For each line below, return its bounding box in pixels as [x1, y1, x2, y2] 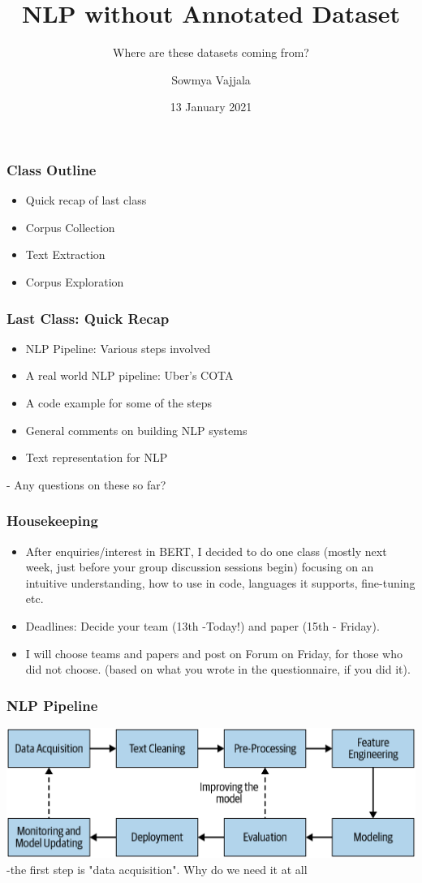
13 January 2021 [170, 98, 252, 115]
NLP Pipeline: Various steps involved [25, 339, 211, 356]
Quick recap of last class [25, 192, 147, 209]
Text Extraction [25, 246, 105, 263]
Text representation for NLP [25, 449, 168, 466]
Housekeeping [6, 510, 98, 531]
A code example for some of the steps [25, 394, 213, 411]
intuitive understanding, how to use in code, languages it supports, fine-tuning [25, 574, 416, 591]
